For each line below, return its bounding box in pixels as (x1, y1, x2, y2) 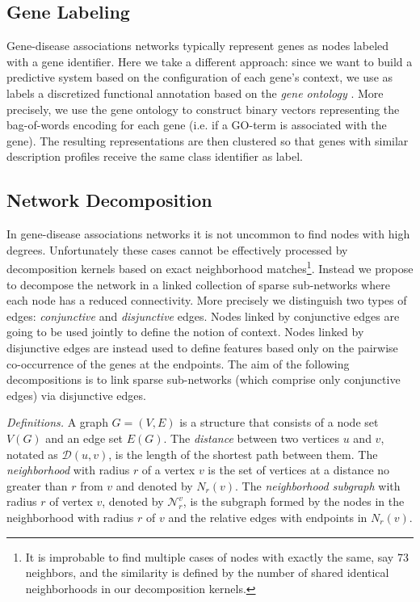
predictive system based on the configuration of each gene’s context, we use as (6, 69, 393, 86)
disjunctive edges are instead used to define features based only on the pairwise (6, 339, 398, 356)
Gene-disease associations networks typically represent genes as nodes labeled (6, 37, 389, 54)
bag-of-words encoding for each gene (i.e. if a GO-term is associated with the (6, 116, 387, 133)
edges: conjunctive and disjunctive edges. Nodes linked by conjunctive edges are (6, 307, 400, 324)
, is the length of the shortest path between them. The (108, 445, 378, 462)
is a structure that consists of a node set (179, 414, 379, 431)
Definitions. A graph (6, 414, 108, 431)
